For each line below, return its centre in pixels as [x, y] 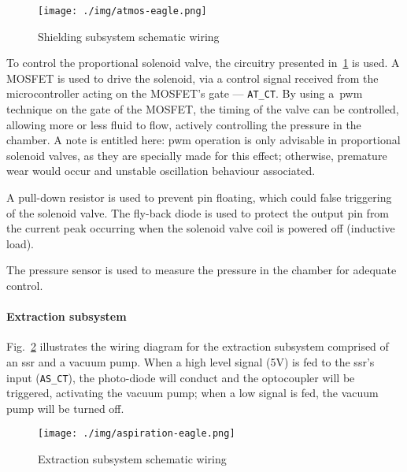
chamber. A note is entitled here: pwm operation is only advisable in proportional [203, 140]
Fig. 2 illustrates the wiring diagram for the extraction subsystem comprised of [198, 346]
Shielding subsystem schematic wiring [129, 36]
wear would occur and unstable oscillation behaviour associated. [161, 171]
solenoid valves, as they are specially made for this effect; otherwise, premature [197, 155]
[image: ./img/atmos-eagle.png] [122, 11]
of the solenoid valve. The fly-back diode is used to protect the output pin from [198, 212]
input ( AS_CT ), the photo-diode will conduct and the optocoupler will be [181, 377]
